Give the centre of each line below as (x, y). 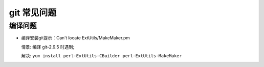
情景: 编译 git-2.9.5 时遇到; (48, 47)
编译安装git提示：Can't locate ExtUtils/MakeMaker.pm (76, 38)
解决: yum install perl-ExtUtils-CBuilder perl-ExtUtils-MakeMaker (101, 56)
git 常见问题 (33, 13)
